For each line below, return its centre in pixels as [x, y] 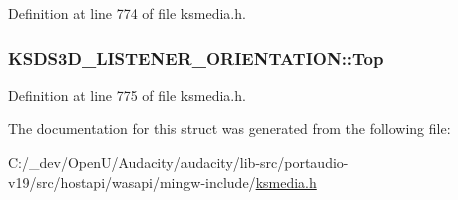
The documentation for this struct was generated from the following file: [229, 128]
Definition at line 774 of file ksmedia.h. [127, 13]
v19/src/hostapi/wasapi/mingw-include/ [132, 181]
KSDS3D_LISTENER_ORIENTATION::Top [196, 57]
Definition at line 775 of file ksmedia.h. [127, 94]
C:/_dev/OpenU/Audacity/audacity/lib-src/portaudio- [178, 162]
